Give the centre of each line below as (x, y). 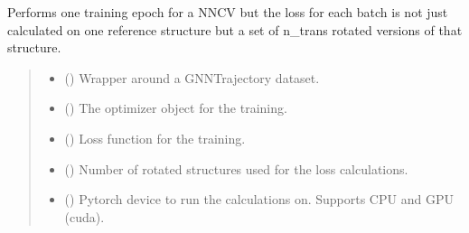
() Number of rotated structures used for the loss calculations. (236, 168)
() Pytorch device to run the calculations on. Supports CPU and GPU (259, 199)
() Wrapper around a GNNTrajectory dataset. (192, 77)
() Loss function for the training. (155, 138)
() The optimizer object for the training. (176, 108)
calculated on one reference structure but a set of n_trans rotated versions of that (235, 29)
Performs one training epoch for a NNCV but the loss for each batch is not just (228, 12)
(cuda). (84, 216)
